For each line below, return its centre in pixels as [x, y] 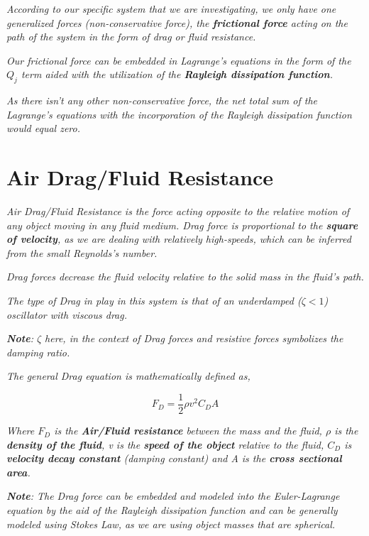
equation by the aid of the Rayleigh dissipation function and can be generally [172, 510]
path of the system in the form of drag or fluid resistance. [131, 37]
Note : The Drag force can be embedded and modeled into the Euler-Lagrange [173, 496]
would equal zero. [43, 128]
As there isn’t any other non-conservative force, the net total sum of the [162, 100]
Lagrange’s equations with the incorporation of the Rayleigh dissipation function [179, 114]
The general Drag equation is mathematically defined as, [128, 376]
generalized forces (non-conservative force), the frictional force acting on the [177, 22]
